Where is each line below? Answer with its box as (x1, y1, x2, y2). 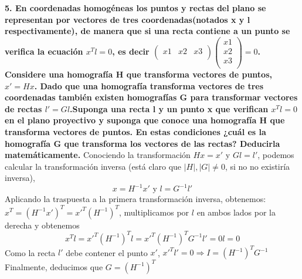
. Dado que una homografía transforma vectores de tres (34, 79, 264, 92)
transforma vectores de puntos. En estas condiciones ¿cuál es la (5, 125, 266, 137)
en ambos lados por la (196, 206, 276, 218)
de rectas (5, 102, 42, 115)
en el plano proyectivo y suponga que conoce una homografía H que (5, 114, 285, 126)
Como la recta (5, 246, 56, 258)
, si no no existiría (225, 160, 290, 172)
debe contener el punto (66, 246, 148, 258)
